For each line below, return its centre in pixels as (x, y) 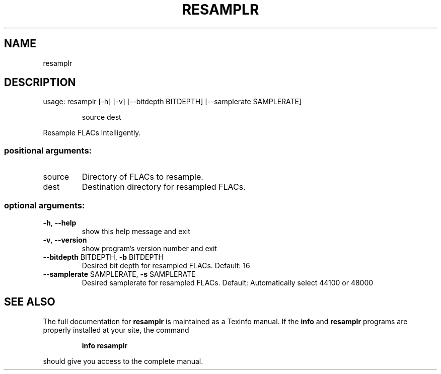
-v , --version (65, 240)
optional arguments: (45, 205)
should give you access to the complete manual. (123, 361)
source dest (101, 117)
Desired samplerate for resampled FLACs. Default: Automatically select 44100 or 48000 (228, 282)
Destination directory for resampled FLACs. (164, 187)
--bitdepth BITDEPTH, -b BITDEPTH (103, 257)
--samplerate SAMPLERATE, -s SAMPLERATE (119, 274)
